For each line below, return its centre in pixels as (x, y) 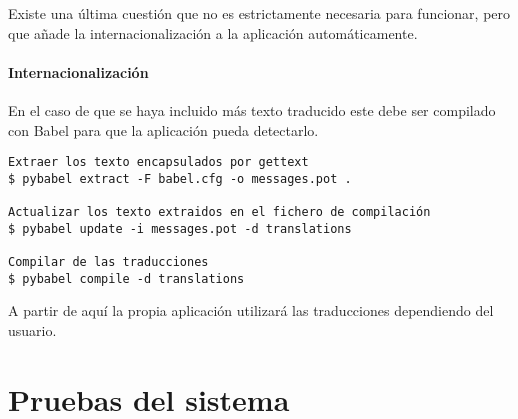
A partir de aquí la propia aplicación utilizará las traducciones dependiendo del (251, 310)
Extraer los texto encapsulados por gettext (158, 162)
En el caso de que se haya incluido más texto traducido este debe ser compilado (252, 109)
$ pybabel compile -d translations (126, 278)
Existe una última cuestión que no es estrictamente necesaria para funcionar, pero (259, 13)
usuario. (32, 330)
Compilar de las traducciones (108, 262)
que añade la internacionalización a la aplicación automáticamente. (213, 32)
